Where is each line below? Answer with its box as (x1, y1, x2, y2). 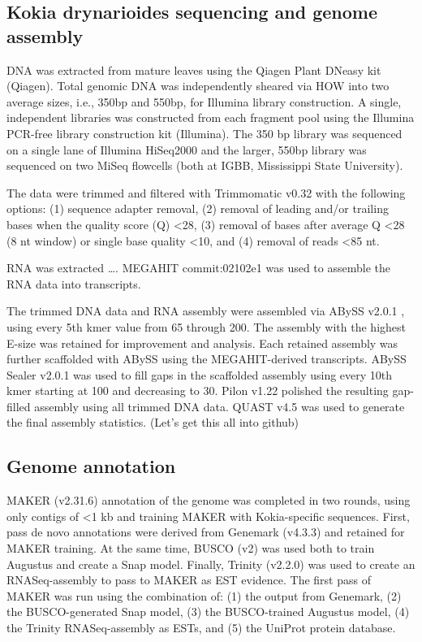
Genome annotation (6, 453, 176, 479)
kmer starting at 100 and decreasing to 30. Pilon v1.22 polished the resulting (6, 382, 389, 399)
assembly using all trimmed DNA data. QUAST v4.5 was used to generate (34, 397, 405, 414)
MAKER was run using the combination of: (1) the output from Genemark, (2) (6, 587, 402, 604)
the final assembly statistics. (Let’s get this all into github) (6, 414, 299, 431)
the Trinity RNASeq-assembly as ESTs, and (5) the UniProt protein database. (6, 619, 396, 636)
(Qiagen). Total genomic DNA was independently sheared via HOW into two (6, 77, 390, 94)
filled (6, 397, 31, 414)
